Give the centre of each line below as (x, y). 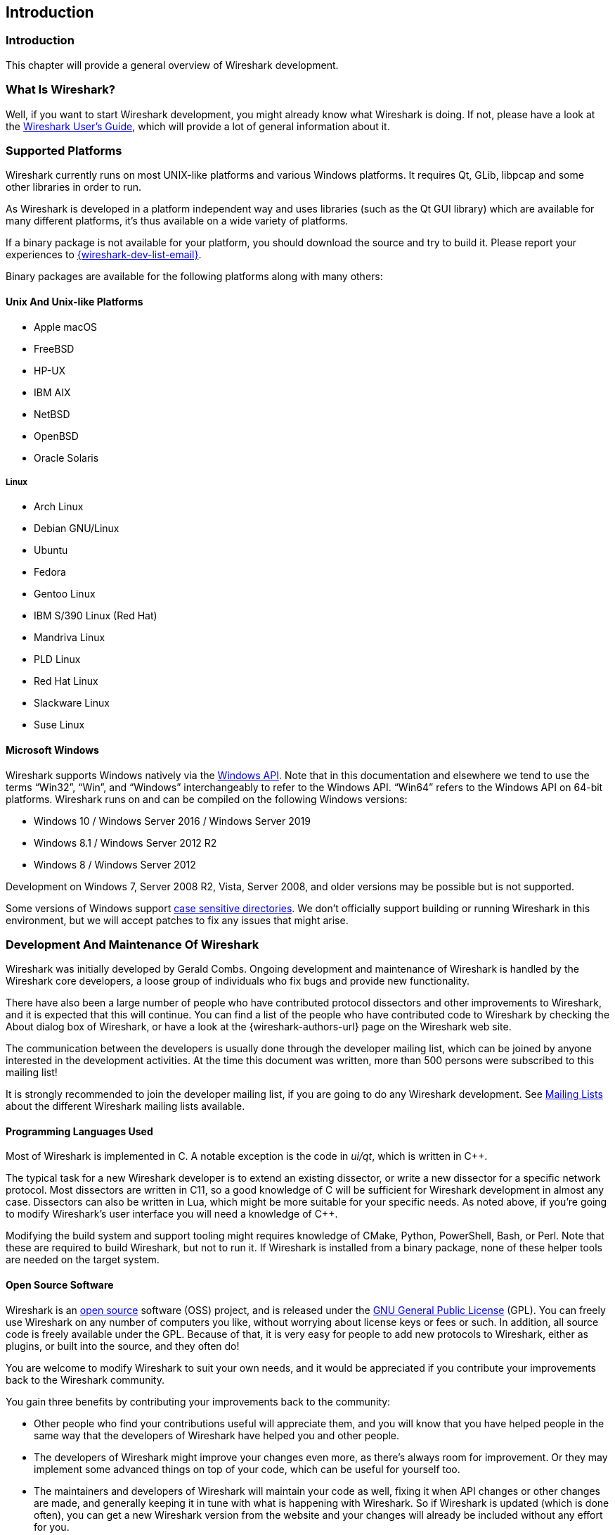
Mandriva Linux (70, 638)
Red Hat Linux (66, 681)
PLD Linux (57, 659)
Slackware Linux (72, 703)
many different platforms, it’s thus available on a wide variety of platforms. (177, 221)
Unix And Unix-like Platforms (75, 301)
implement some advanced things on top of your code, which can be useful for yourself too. (247, 1469)
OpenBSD (56, 436)
